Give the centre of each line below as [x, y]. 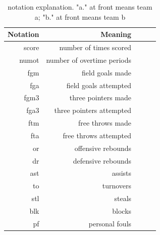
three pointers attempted [93, 110]
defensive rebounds [102, 160]
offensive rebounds [103, 148]
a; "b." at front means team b [80, 16]
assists [122, 173]
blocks [122, 211]
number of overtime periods [89, 60]
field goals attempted [99, 85]
